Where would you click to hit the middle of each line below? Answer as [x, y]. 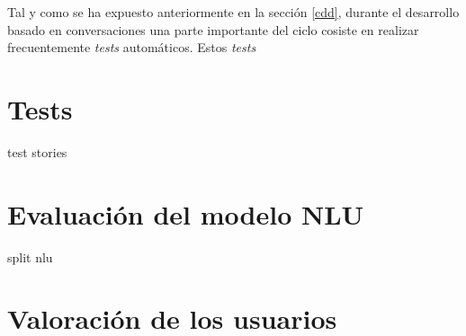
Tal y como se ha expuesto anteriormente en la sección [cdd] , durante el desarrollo [233, 12]
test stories [37, 151]
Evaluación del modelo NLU [186, 213]
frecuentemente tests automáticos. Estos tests [132, 47]
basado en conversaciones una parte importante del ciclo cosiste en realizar [213, 29]
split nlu [30, 256]
